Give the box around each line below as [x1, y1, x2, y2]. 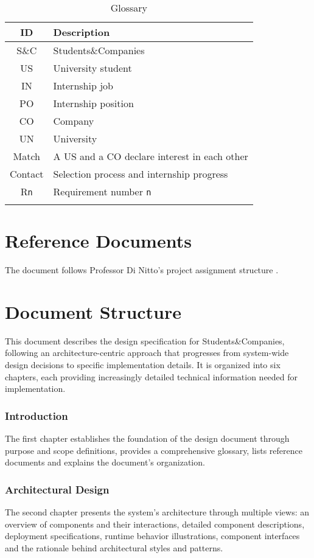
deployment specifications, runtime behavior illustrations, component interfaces [5, 529, 300, 542]
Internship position [53, 96, 134, 110]
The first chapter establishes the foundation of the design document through [5, 432, 290, 445]
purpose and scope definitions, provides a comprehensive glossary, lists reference [5, 444, 302, 456]
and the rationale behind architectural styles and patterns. [5, 541, 223, 554]
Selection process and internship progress [53, 167, 228, 181]
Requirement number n [53, 184, 152, 198]
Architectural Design [5, 481, 110, 497]
